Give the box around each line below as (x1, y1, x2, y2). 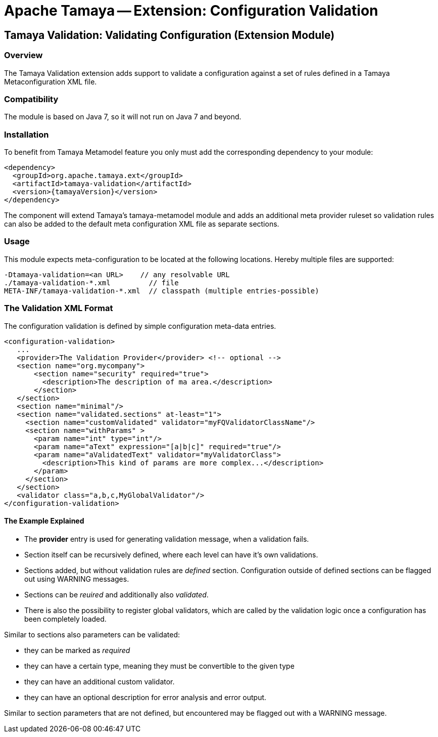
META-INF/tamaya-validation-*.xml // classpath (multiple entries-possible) (4, 286, 319, 295)
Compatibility (4, 94, 59, 104)
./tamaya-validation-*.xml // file (4, 278, 179, 287)
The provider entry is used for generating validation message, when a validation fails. (24, 534, 309, 543)
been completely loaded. (24, 614, 107, 623)
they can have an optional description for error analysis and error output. (24, 692, 267, 702)
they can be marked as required (24, 645, 130, 655)
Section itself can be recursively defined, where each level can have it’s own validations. (24, 550, 318, 559)
